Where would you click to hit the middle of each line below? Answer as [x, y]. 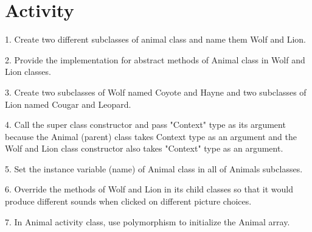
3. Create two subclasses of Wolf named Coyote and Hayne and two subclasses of [156, 92]
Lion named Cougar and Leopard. [68, 104]
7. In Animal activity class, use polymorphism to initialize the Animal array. [147, 221]
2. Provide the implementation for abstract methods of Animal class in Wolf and [155, 59]
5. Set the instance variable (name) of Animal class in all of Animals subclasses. [154, 168]
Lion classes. [28, 72]
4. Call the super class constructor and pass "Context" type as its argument [145, 125]
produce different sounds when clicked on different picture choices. [128, 201]
